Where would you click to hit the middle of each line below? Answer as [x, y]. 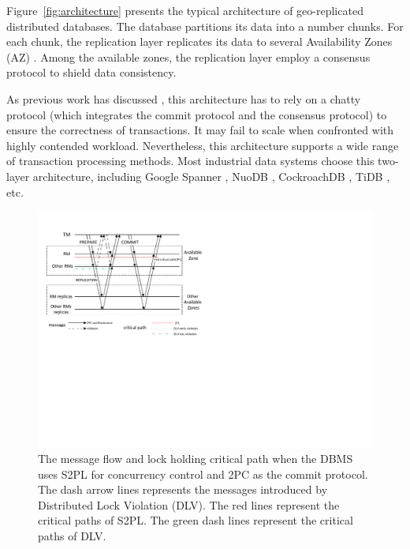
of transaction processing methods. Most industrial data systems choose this [190, 161]
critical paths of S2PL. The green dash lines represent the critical [196, 520]
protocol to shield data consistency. [91, 72]
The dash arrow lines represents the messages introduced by [183, 489]
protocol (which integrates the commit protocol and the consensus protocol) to [197, 114]
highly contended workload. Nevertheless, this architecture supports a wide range [203, 145]
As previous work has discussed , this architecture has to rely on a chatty [184, 98]
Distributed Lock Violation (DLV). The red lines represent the [189, 504]
